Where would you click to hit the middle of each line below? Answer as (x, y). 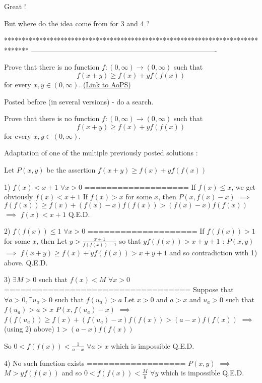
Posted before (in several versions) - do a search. (79, 101)
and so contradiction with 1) (213, 253)
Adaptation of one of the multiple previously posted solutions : (101, 153)
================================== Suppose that (119, 289)
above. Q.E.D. (26, 262)
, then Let (52, 240)
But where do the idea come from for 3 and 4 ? (77, 23)
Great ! (15, 6)
